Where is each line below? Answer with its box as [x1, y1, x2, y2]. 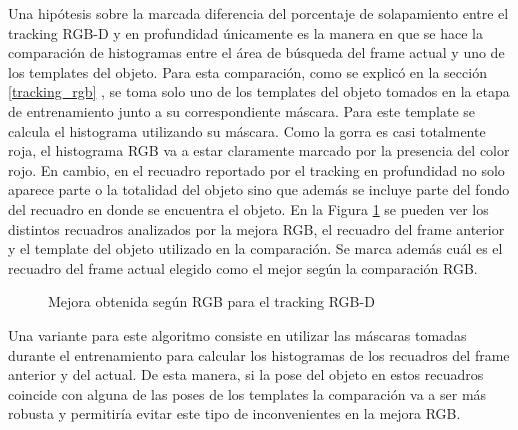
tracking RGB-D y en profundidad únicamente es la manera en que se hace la [8, 22, 483, 43]
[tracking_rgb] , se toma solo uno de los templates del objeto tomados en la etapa [8, 81, 510, 102]
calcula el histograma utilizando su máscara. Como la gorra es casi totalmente [8, 120, 486, 141]
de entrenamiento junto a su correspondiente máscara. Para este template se [8, 100, 475, 121]
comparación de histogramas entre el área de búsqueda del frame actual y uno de [8, 42, 505, 63]
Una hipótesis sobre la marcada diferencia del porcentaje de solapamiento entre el [8, 3, 509, 23]
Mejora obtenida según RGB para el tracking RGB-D [48, 291, 375, 312]
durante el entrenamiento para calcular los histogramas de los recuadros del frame [8, 344, 510, 365]
